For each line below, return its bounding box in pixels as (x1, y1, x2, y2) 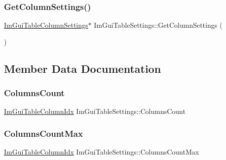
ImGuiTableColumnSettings (4, 20, 88, 30)
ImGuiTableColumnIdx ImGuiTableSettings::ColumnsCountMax (4, 147, 199, 157)
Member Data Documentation (4, 60, 161, 76)
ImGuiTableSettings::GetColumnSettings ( (94, 20, 223, 30)
